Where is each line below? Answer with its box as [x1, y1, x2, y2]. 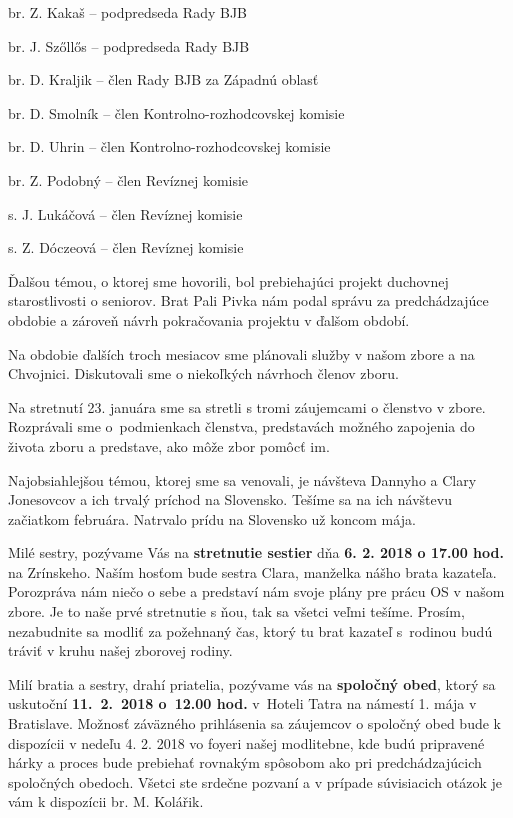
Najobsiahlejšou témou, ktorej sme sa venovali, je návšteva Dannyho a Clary [8, 469, 477, 490]
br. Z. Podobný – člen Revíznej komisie [8, 169, 249, 190]
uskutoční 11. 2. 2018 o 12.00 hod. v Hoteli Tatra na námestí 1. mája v [8, 693, 477, 714]
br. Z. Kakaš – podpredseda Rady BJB [8, 2, 248, 22]
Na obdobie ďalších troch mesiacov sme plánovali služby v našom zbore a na [8, 343, 475, 364]
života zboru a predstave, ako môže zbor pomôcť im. [8, 435, 330, 456]
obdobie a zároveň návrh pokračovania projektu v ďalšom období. [8, 309, 410, 330]
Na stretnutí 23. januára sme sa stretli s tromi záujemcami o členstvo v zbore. [8, 396, 486, 417]
